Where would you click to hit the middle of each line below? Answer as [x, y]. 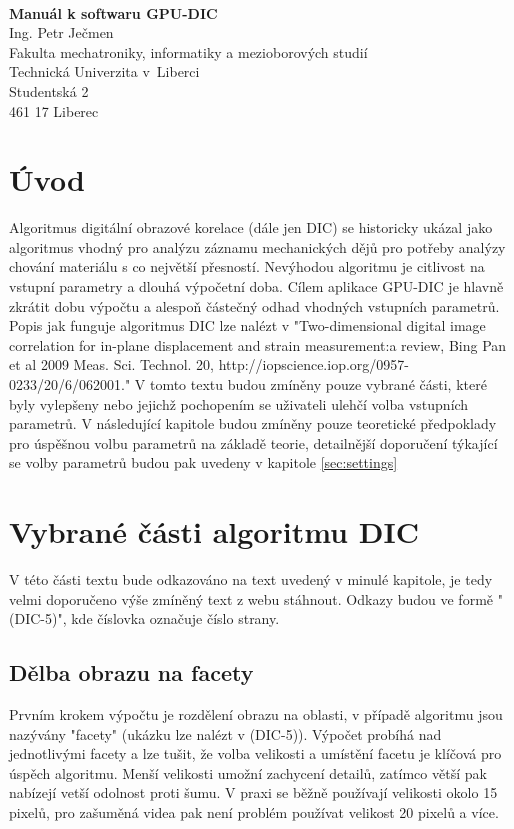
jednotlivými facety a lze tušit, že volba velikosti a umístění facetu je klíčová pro [255, 753]
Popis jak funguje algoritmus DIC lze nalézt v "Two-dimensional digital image [247, 325]
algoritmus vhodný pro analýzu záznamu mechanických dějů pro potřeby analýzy [257, 246]
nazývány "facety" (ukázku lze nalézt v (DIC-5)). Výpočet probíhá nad [225, 733]
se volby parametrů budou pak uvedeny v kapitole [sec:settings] [203, 462]
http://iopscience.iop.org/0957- [313, 364]
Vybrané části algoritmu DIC [214, 531]
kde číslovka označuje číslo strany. [175, 618]
